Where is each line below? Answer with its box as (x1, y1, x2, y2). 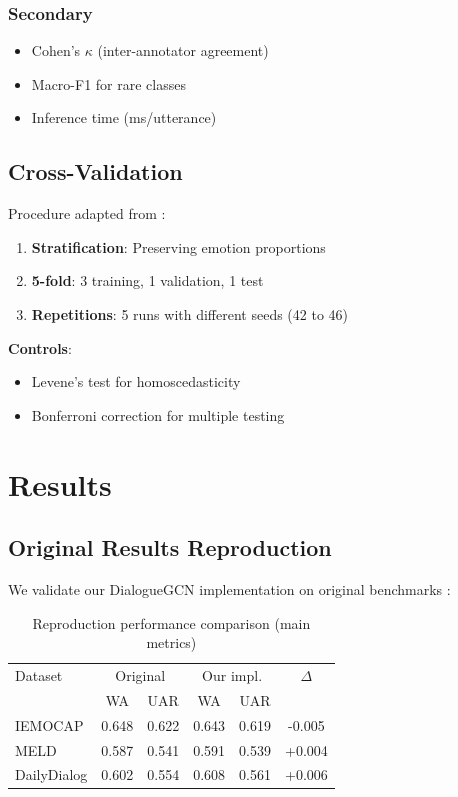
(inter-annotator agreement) (97, 40, 269, 61)
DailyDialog (15, 764, 88, 785)
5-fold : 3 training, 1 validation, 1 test (31, 270, 264, 291)
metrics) (146, 632, 197, 653)
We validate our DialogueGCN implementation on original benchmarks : (8, 578, 451, 599)
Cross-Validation (8, 156, 183, 187)
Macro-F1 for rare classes (31, 73, 186, 94)
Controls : (8, 337, 72, 358)
